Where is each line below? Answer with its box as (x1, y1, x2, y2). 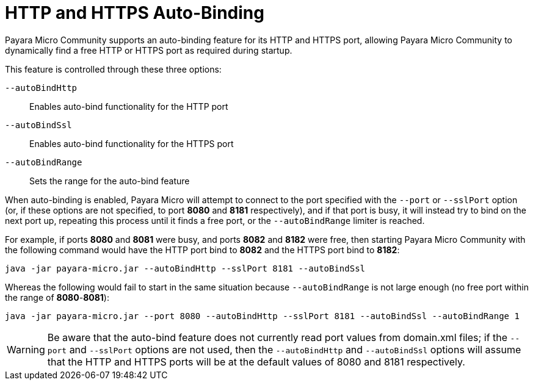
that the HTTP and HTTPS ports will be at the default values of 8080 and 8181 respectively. (47, 355, 465, 368)
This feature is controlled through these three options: (5, 63, 222, 74)
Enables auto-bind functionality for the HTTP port (29, 101, 228, 112)
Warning (7, 343, 45, 356)
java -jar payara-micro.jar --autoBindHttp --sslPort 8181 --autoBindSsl (5, 263, 366, 273)
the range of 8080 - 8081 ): (5, 292, 109, 303)
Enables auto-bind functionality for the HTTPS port (29, 138, 234, 149)
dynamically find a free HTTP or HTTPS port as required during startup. (5, 45, 292, 56)
